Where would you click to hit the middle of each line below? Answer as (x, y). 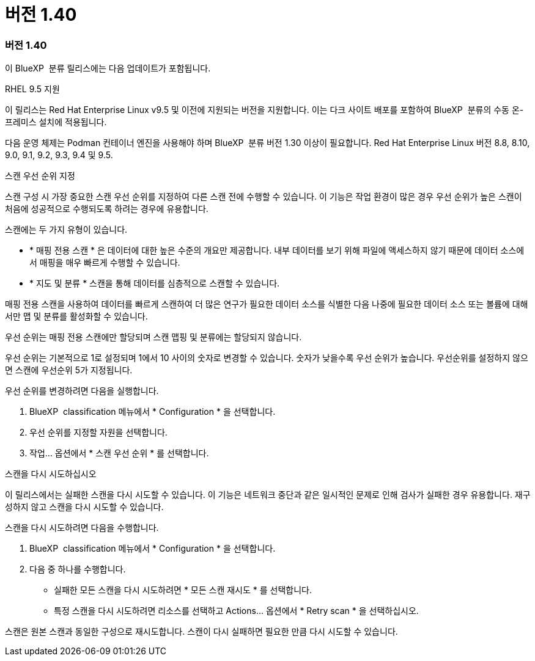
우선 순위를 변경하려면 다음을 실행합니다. (82, 391)
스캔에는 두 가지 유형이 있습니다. (66, 230)
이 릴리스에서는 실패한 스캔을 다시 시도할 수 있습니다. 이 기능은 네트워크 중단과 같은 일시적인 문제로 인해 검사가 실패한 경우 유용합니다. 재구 (268, 495)
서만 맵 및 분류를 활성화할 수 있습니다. (76, 316)
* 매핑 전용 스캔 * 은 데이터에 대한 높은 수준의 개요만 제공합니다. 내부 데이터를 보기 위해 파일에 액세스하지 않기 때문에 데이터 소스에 (277, 250)
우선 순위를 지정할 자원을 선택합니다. (98, 433)
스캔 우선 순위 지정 (40, 176)
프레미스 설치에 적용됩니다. (56, 122)
